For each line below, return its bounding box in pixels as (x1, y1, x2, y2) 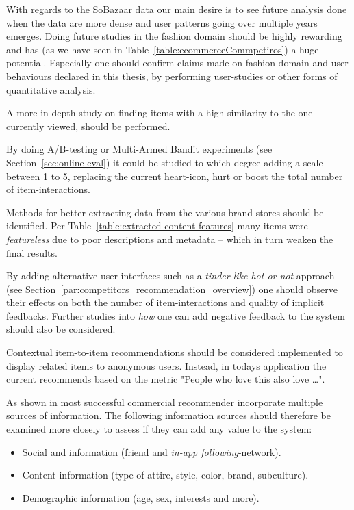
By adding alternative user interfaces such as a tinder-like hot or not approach (6, 268, 335, 283)
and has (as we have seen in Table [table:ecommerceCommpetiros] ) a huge (6, 42, 319, 56)
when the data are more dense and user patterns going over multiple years (6, 15, 318, 29)
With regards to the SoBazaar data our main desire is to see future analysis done (6, 2, 347, 16)
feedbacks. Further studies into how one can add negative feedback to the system (6, 308, 345, 322)
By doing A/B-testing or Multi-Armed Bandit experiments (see (6, 142, 273, 156)
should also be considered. (6, 322, 116, 336)
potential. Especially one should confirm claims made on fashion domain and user (6, 55, 349, 70)
